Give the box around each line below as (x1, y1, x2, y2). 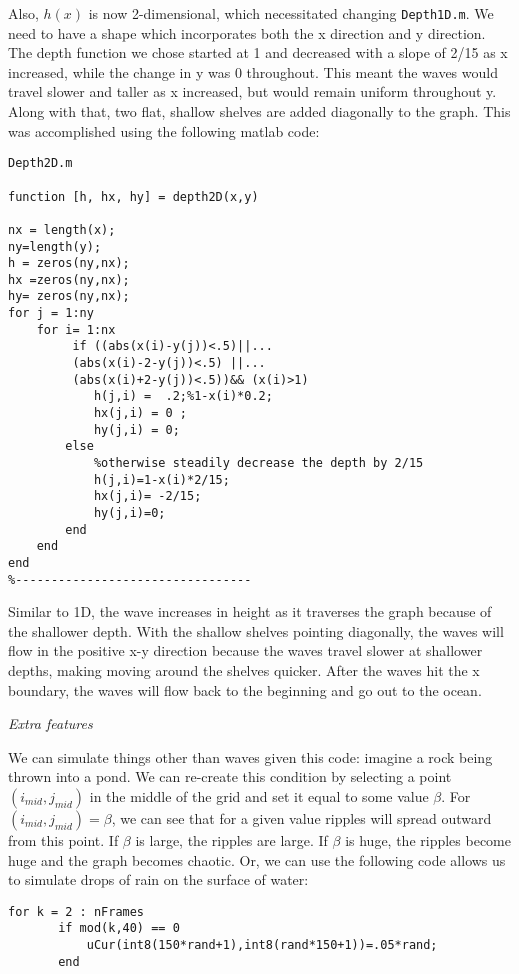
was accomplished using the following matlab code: (8, 120, 320, 141)
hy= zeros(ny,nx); (8, 289, 130, 304)
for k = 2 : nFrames (8, 904, 145, 919)
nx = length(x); (8, 222, 116, 237)
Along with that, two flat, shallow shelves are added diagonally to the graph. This (8, 101, 511, 122)
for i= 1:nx (36, 322, 116, 337)
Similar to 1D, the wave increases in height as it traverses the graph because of (8, 601, 492, 622)
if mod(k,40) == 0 (58, 921, 180, 936)
